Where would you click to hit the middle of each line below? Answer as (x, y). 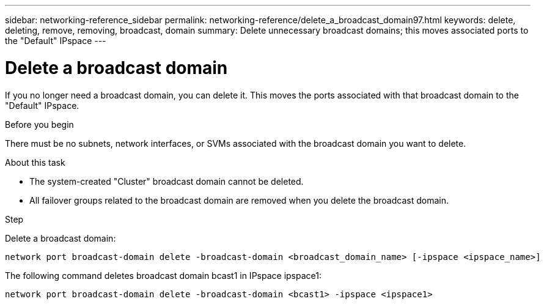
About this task (35, 162)
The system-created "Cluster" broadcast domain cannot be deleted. (167, 181)
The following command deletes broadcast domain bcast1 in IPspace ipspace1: (163, 275)
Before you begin (39, 124)
